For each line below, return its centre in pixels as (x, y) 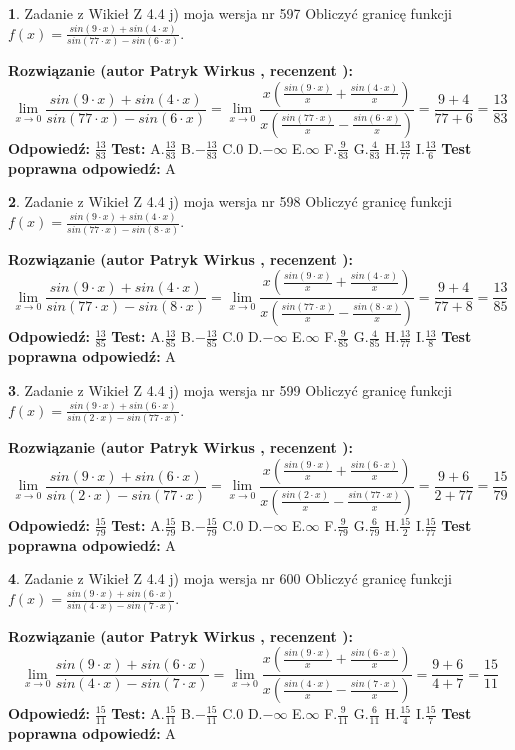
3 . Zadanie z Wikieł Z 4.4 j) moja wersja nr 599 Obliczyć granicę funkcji (230, 389)
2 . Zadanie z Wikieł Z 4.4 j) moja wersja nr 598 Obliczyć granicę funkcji (230, 201)
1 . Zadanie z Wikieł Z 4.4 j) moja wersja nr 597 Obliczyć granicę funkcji (230, 13)
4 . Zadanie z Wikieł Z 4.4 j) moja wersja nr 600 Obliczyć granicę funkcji (230, 578)
